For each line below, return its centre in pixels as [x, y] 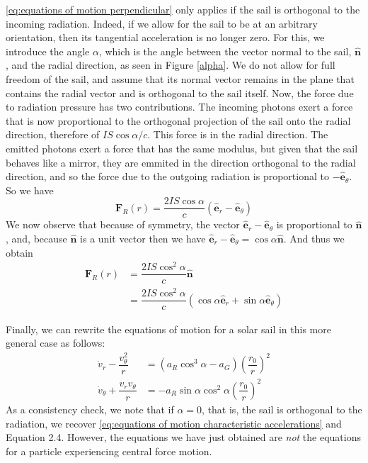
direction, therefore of [53, 134]
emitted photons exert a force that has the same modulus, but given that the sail [182, 148]
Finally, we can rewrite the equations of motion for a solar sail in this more [168, 329]
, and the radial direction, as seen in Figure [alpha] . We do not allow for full [171, 65]
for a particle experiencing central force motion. [109, 451]
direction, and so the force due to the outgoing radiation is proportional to [167, 176]
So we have [30, 190]
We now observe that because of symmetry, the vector [123, 224]
